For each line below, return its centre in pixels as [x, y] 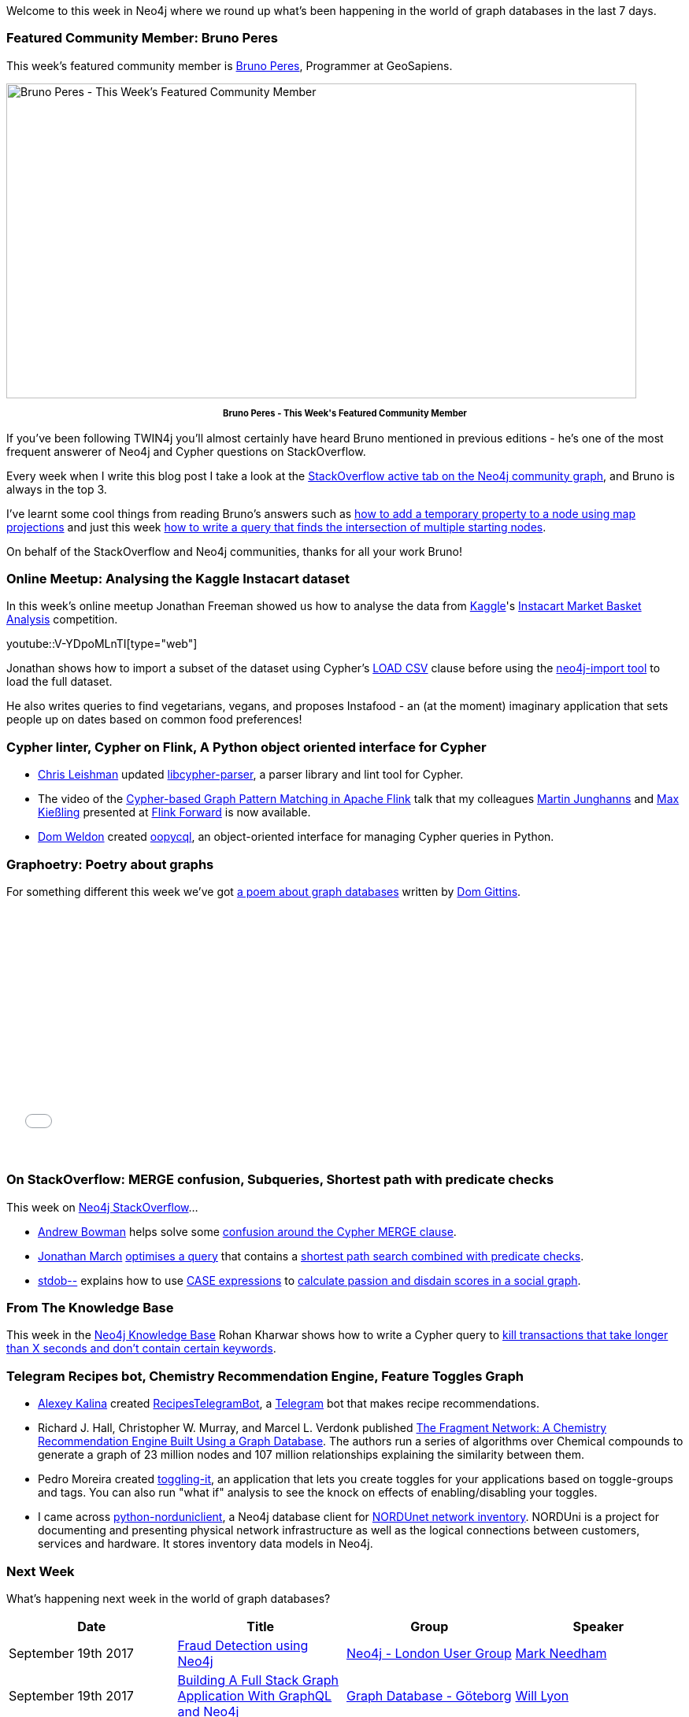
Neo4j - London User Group [429, 1653]
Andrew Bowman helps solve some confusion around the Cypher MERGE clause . [247, 1231]
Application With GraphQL [255, 1695]
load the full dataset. [59, 682]
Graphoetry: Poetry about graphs [110, 864]
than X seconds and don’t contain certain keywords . [141, 1349]
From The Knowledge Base [90, 1308]
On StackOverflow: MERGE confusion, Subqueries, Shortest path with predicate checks [280, 1180]
